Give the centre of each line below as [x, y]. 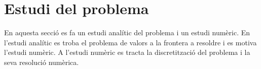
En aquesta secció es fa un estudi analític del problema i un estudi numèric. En [127, 32]
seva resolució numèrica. [42, 62]
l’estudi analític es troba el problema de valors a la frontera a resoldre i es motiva [130, 42]
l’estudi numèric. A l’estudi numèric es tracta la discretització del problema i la [127, 52]
